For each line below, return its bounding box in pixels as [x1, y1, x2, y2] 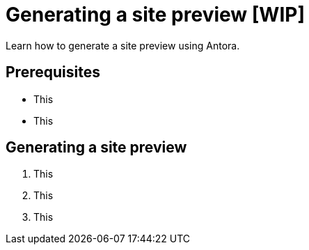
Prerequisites [6, 63, 100, 81]
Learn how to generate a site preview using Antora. [6, 39, 240, 52]
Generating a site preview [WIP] [6, 3, 305, 26]
